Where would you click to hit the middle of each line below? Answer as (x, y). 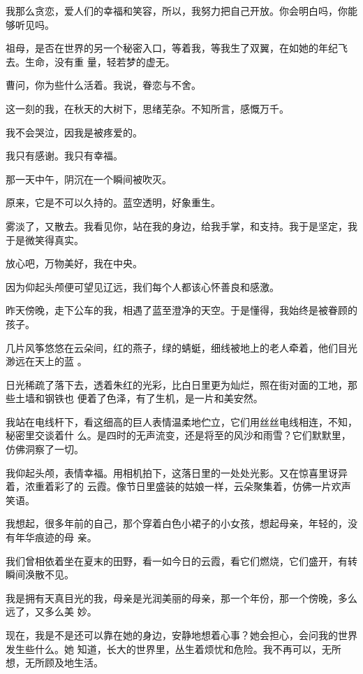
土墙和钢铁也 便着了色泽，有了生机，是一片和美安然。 (139, 398)
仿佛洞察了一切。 (45, 449)
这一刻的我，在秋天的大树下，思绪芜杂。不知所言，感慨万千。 (147, 108)
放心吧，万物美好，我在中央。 (74, 263)
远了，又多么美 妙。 (51, 611)
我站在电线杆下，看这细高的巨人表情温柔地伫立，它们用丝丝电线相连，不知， (181, 421)
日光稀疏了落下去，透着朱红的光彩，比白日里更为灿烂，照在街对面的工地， (177, 384)
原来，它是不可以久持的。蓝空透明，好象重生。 (113, 202)
